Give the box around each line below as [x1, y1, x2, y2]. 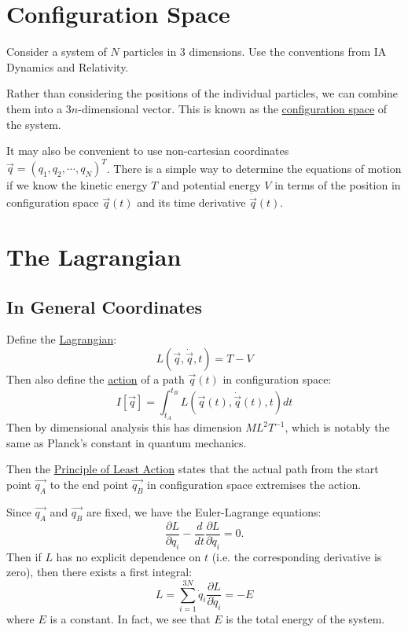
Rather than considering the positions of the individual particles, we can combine [6, 85, 399, 101]
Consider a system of [6, 43, 107, 60]
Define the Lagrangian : [6, 331, 117, 347]
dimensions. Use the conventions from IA [189, 43, 387, 60]
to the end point [50, 476, 129, 493]
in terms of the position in [274, 177, 401, 193]
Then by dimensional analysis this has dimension [6, 419, 242, 435]
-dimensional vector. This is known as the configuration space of [78, 100, 388, 116]
